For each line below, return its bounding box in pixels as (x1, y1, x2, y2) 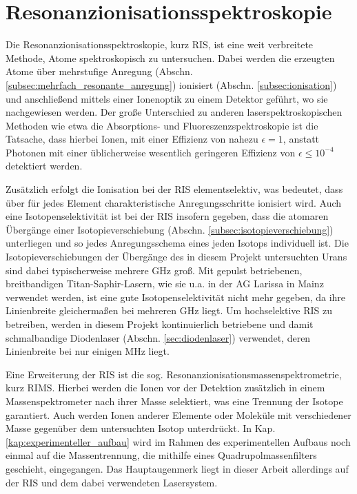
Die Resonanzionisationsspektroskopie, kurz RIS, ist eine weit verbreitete (6, 37, 314, 52)
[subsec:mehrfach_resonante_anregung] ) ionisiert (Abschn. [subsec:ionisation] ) (6, 77, 337, 92)
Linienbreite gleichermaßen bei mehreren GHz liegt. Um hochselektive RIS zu (6, 303, 332, 318)
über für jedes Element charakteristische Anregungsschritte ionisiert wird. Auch (6, 195, 342, 209)
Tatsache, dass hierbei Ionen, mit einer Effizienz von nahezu (6, 132, 258, 146)
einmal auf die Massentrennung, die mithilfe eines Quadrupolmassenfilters (6, 448, 317, 462)
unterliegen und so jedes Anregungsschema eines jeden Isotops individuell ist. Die (6, 236, 349, 250)
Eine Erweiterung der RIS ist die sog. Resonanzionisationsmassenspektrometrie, (6, 367, 342, 381)
